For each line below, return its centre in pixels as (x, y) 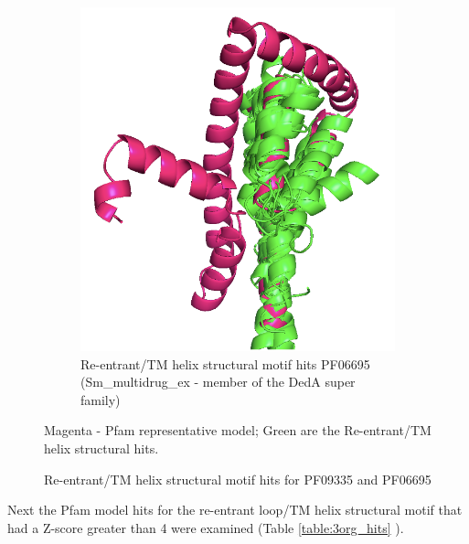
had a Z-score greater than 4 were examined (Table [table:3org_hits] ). (206, 527)
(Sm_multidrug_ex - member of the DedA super (218, 382)
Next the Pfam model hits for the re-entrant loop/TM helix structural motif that (235, 510)
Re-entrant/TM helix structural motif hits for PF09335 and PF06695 (238, 479)
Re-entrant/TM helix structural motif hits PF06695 (225, 363)
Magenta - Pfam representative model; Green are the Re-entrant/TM (238, 430)
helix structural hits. (101, 448)
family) (101, 399)
